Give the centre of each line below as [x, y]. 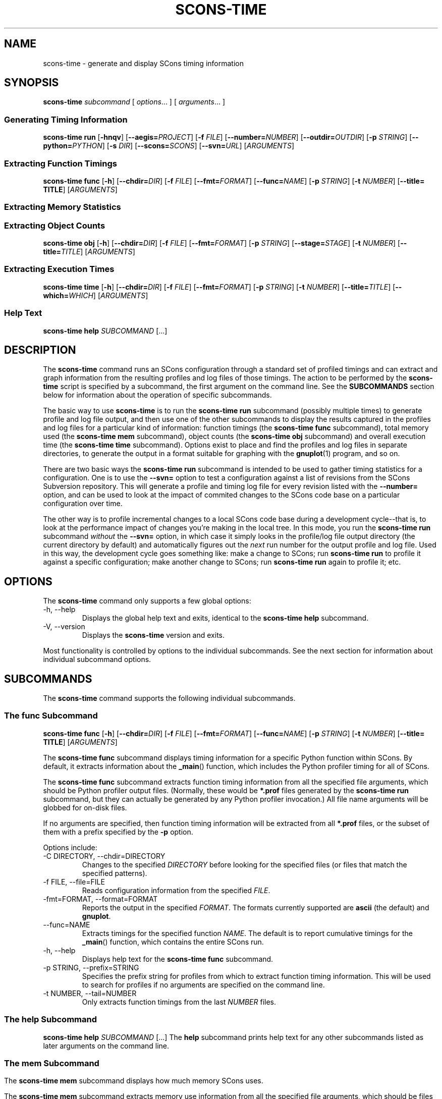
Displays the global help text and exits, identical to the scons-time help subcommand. [225, 618]
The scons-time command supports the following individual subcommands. [169, 698]
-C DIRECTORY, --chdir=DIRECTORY [104, 856]
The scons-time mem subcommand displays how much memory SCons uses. [134, 1081]
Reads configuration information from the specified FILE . [176, 890]
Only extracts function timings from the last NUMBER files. [179, 1002]
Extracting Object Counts [55, 225]
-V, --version [64, 627]
